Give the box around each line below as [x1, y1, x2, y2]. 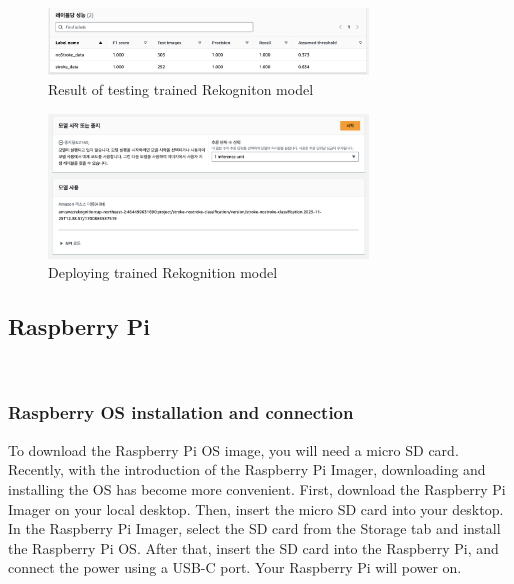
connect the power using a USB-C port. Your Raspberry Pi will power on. [8, 557, 462, 578]
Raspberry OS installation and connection [8, 400, 354, 425]
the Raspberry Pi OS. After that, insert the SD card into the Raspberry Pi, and [8, 537, 499, 558]
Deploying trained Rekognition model [48, 262, 278, 283]
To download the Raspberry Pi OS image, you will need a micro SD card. [8, 439, 459, 460]
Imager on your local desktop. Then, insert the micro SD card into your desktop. [8, 498, 504, 519]
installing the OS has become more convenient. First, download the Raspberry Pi [8, 478, 506, 499]
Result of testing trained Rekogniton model [48, 79, 314, 100]
